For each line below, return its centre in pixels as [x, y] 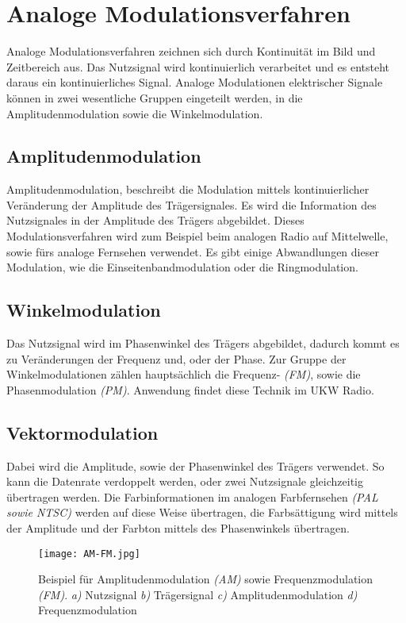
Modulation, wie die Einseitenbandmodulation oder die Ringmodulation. [182, 267]
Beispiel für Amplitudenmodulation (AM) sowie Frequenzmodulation [206, 579]
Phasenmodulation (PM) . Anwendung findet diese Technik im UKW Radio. [190, 389]
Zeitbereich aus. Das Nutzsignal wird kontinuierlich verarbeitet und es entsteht [198, 66]
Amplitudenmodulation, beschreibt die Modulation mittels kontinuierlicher [188, 189]
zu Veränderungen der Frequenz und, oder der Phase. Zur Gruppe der [176, 358]
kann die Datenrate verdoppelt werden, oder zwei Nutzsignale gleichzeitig [185, 481]
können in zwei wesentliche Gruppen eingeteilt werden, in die [155, 97]
